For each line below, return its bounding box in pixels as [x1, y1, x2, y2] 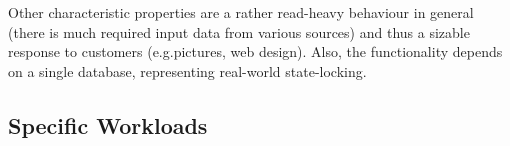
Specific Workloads [8, 109, 208, 140]
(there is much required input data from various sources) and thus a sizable [8, 21, 470, 42]
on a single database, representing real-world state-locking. [8, 60, 367, 81]
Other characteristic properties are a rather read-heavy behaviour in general [8, 2, 474, 22]
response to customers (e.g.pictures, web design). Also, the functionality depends [8, 41, 503, 62]
